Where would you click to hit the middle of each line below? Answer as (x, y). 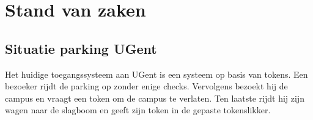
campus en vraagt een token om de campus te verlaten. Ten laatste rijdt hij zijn (155, 98)
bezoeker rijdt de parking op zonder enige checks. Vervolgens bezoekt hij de (146, 86)
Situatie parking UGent (81, 48)
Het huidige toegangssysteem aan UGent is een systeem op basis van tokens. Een (156, 74)
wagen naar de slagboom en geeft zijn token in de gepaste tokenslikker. (138, 110)
